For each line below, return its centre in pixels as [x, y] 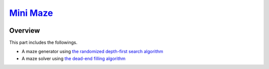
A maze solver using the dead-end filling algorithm [73, 58]
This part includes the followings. [43, 43]
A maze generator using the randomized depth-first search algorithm [93, 52]
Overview [25, 31]
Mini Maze [31, 13]
